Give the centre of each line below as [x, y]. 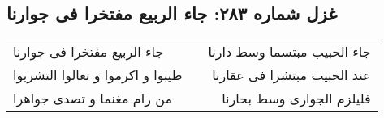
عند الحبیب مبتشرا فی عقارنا [291, 75]
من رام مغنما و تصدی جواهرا [93, 99]
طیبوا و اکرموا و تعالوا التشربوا [98, 75]
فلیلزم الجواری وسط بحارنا [296, 99]
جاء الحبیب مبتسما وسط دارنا [289, 52]
